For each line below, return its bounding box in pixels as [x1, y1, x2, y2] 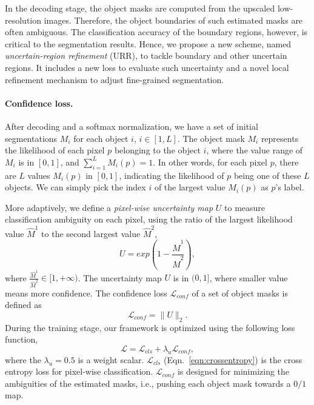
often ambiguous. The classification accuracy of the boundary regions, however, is [5, 25, 308, 38]
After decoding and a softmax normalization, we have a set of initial [5, 119, 258, 132]
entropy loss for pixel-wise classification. [5, 365, 153, 378]
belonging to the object [114, 144, 201, 156]
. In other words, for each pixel [153, 155, 267, 168]
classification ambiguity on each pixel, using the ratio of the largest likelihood [5, 213, 293, 226]
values [27, 169, 50, 181]
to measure [224, 201, 266, 213]
